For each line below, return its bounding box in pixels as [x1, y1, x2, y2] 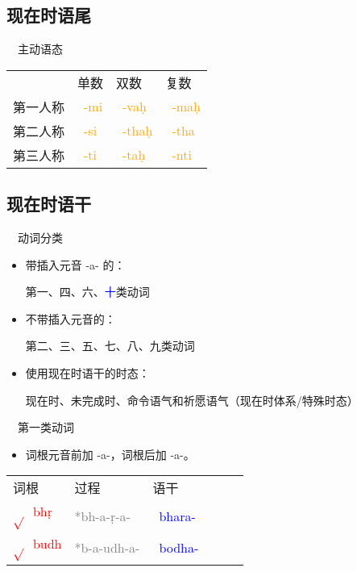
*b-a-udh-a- [74, 538, 140, 557]
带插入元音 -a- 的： [25, 256, 126, 273]
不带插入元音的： [25, 310, 116, 327]
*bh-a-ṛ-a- [74, 506, 131, 525]
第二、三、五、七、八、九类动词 [25, 337, 195, 354]
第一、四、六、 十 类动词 [25, 283, 150, 300]
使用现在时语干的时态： [25, 364, 150, 381]
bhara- [159, 506, 196, 525]
